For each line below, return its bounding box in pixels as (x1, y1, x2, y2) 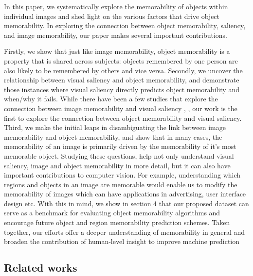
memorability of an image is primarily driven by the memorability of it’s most (4, 141, 236, 151)
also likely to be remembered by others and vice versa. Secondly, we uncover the (4, 65, 243, 75)
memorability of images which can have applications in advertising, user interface (4, 189, 246, 199)
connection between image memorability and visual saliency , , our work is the (4, 103, 237, 113)
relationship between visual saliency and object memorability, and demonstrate (4, 75, 239, 85)
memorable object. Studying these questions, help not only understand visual (4, 150, 234, 161)
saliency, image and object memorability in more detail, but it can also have (4, 160, 231, 170)
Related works (4, 260, 77, 275)
